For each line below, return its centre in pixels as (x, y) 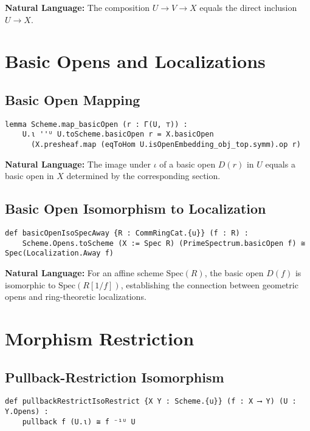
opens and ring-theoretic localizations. (76, 297)
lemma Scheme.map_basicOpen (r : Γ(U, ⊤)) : (96, 124)
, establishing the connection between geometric (209, 284)
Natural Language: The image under (78, 164)
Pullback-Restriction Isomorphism (115, 377)
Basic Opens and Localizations (135, 61)
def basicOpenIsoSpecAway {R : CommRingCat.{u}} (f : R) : (127, 233)
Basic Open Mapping (73, 99)
